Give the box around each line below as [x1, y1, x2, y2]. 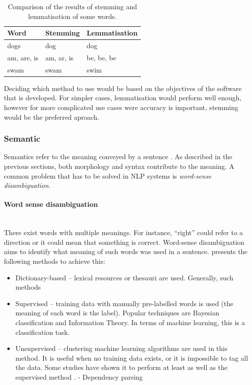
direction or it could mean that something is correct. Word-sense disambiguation [4, 237, 245, 247]
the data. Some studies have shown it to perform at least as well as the [15, 362, 228, 372]
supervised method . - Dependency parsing [15, 371, 143, 382]
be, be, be [86, 52, 116, 62]
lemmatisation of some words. [28, 11, 117, 21]
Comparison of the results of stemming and [8, 1, 137, 11]
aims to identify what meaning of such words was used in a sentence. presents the [4, 246, 248, 257]
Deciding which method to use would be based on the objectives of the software [4, 83, 242, 93]
